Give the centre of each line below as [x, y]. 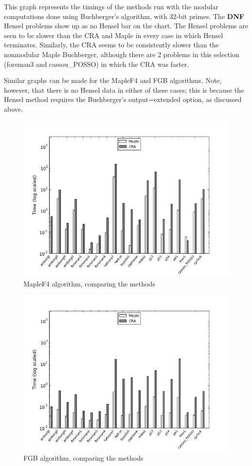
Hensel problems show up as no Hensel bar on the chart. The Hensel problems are [126, 26]
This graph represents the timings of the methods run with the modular [111, 6]
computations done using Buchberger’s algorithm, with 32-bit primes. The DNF [124, 16]
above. [13, 109]
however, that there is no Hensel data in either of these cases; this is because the [124, 90]
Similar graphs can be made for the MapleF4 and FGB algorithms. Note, [113, 80]
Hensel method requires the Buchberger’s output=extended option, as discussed [123, 99]
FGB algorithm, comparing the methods [83, 458]
